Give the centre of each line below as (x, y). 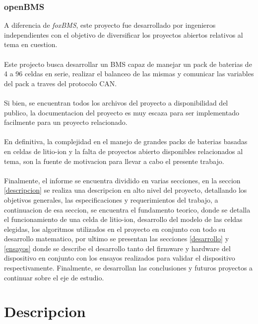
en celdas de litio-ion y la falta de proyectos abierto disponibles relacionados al (124, 151)
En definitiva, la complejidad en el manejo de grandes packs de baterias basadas (126, 141)
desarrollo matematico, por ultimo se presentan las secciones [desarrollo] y (117, 239)
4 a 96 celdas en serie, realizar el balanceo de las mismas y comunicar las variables (129, 74)
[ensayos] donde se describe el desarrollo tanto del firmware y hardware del (117, 248)
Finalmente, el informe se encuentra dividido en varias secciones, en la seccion (122, 180)
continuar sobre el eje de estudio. (54, 277)
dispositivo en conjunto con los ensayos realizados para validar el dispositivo (120, 258)
